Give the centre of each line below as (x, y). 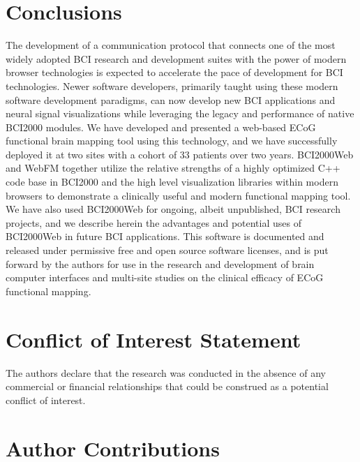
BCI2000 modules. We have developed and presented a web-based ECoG (161, 127)
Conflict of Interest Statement (153, 339)
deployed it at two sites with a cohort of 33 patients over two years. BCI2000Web (180, 154)
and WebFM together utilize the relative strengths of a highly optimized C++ (173, 168)
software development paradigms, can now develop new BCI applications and (171, 99)
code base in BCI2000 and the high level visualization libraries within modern (172, 182)
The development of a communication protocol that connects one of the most (171, 45)
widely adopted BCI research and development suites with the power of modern (176, 58)
